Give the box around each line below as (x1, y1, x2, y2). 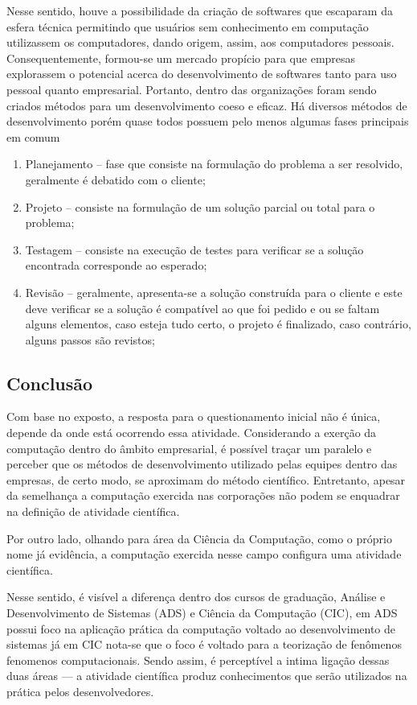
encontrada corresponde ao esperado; (25, 257, 207, 274)
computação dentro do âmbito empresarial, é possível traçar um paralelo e (6, 439, 372, 456)
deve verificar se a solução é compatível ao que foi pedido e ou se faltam (25, 299, 380, 316)
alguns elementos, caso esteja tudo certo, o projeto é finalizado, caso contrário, (25, 315, 411, 332)
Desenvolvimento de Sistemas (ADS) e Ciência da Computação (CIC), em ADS (6, 604, 398, 621)
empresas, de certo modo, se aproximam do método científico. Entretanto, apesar (6, 471, 406, 488)
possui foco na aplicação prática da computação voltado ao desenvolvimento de (6, 620, 396, 637)
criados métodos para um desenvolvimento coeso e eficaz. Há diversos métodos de (6, 97, 407, 113)
